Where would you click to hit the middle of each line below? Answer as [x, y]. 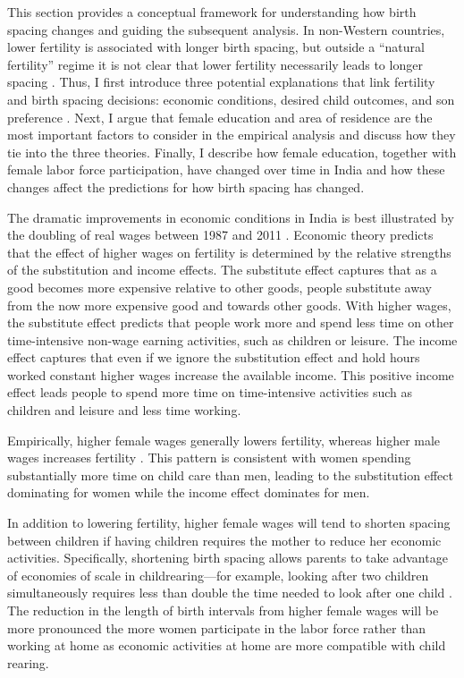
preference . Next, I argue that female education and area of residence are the [220, 117]
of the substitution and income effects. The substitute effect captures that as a [222, 270]
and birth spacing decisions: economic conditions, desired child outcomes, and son [231, 99]
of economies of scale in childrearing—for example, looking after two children [218, 575]
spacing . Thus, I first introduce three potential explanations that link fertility [221, 82]
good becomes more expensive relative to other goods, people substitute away [219, 287]
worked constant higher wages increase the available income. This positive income [231, 374]
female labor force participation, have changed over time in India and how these [226, 169]
